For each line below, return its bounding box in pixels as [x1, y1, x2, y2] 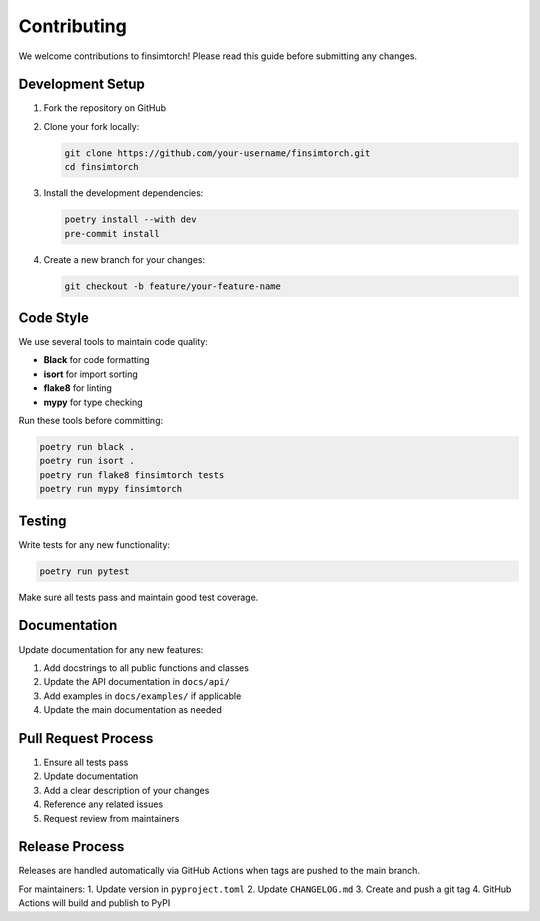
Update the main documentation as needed [43, 704, 222, 716]
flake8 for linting [43, 382, 112, 394]
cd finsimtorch [64, 161, 139, 173]
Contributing [18, 15, 127, 37]
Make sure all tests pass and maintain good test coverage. [18, 591, 259, 603]
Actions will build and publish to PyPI [18, 897, 171, 909]
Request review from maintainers [43, 812, 180, 824]
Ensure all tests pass [43, 756, 129, 768]
